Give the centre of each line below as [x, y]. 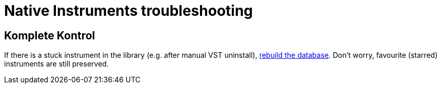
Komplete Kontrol [50, 35]
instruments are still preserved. [56, 64]
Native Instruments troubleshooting [129, 11]
